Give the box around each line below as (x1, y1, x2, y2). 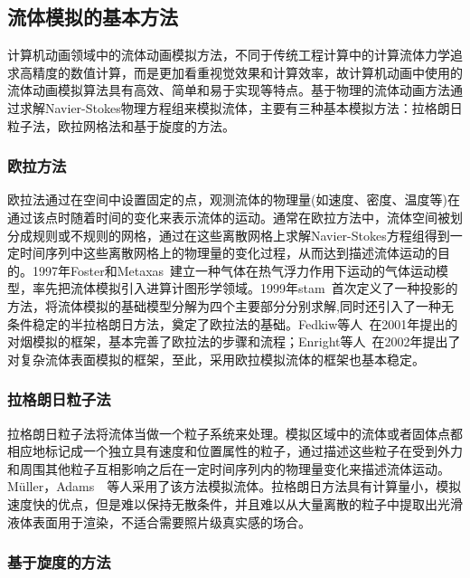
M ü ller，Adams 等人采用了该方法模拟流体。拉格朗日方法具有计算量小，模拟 (7, 477, 462, 496)
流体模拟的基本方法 (7, 3, 178, 31)
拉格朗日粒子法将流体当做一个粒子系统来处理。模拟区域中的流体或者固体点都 (7, 423, 463, 442)
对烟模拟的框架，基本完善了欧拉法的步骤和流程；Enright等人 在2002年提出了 (7, 332, 461, 351)
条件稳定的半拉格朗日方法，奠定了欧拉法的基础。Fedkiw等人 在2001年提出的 (7, 314, 458, 333)
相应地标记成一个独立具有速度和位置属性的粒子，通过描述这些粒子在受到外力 (7, 441, 463, 460)
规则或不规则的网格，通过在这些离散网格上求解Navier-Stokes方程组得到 (32, 225, 450, 244)
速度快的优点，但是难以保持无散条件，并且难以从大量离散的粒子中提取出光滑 (7, 494, 463, 513)
